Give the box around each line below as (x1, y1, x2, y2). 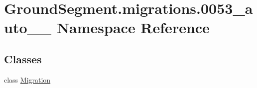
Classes (4, 51, 42, 66)
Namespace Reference (56, 17, 210, 38)
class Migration (4, 74, 51, 85)
